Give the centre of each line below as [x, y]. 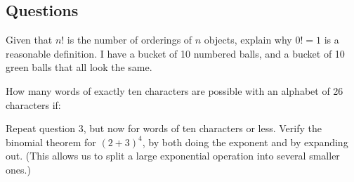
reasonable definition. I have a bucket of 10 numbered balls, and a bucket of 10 [175, 53]
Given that [29, 40]
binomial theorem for [51, 142]
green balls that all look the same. [79, 67]
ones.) [18, 169]
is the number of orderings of [130, 40]
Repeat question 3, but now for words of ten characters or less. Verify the [164, 128]
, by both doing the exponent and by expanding [245, 142]
